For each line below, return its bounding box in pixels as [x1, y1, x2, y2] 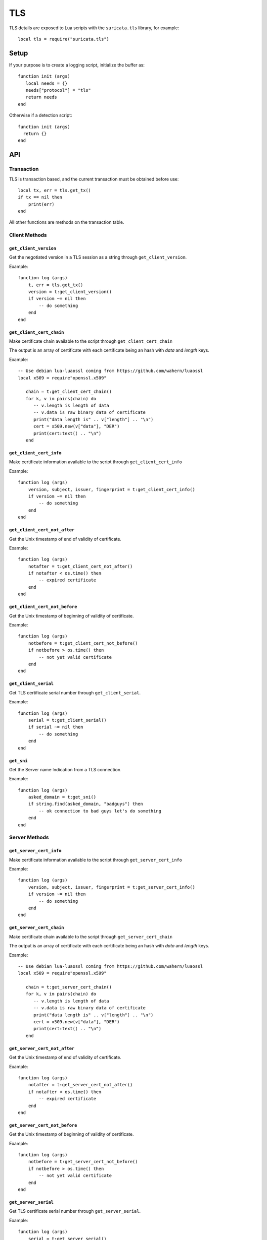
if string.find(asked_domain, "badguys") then [28, 801, 143, 807]
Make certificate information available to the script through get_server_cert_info [9, 857, 182, 863]
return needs [25, 94, 57, 100]
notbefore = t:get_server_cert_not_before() [28, 1159, 138, 1165]
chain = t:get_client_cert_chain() [25, 389, 112, 394]
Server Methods [9, 834, 49, 841]
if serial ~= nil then [28, 724, 84, 730]
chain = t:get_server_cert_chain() [25, 985, 112, 990]
